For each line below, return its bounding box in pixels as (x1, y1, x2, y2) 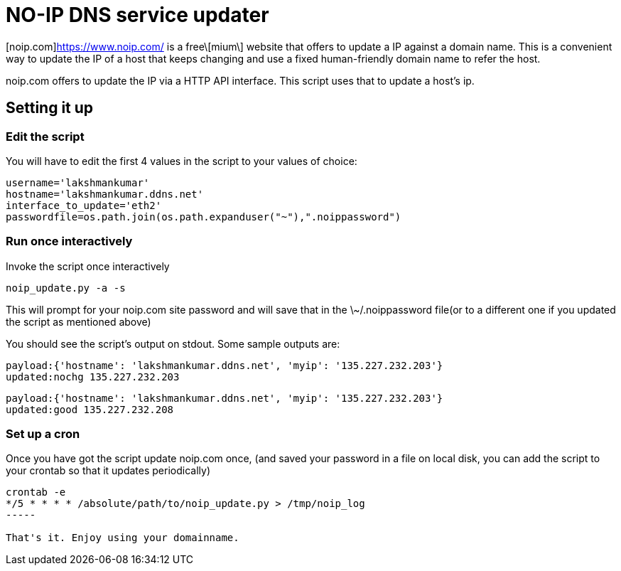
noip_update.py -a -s (6, 282, 126, 294)
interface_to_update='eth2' (6, 199, 162, 211)
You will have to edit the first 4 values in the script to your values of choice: (6, 154, 357, 167)
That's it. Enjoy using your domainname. (6, 532, 239, 544)
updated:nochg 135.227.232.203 (6, 370, 180, 383)
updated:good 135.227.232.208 (6, 403, 174, 415)
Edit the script (6, 129, 85, 144)
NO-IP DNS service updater (6, 3, 269, 27)
